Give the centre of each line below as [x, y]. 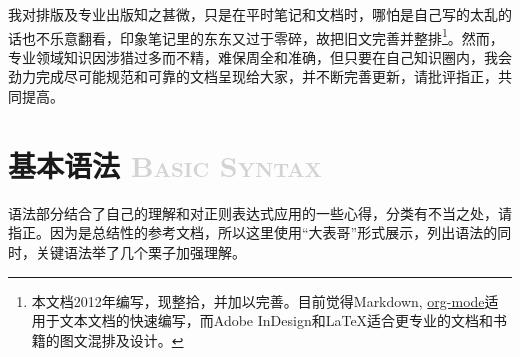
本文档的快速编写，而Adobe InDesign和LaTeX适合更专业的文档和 [283, 320]
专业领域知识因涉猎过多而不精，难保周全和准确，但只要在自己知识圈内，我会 [260, 56]
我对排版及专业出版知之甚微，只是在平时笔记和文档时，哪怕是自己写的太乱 [253, 14]
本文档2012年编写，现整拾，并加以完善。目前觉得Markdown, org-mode [258, 300]
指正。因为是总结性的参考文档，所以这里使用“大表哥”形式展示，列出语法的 [253, 232]
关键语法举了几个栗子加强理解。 [140, 251]
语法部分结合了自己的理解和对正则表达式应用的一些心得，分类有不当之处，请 [260, 212]
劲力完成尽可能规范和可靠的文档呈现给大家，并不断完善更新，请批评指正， [253, 76]
